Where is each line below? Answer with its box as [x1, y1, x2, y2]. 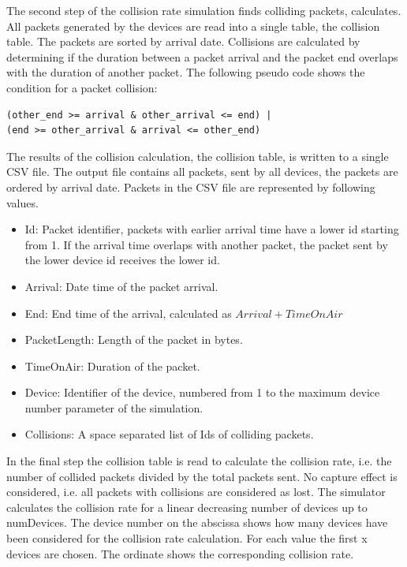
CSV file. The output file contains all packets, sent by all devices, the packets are [6, 163, 398, 180]
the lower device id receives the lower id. [24, 252, 220, 268]
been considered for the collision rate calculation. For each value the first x [6, 530, 368, 546]
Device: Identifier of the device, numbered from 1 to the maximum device [24, 384, 380, 401]
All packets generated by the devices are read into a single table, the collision [6, 17, 380, 34]
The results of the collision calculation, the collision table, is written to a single [6, 147, 389, 164]
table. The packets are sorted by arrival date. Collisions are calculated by [6, 33, 360, 50]
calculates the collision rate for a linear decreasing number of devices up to [6, 498, 368, 515]
